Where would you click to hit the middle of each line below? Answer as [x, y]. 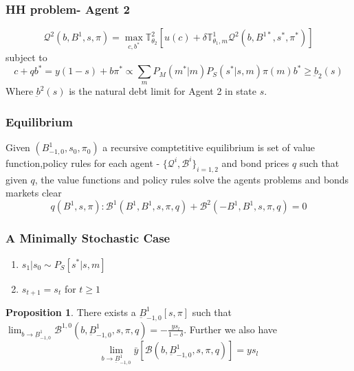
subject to [26, 57]
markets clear [34, 193]
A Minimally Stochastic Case [88, 238]
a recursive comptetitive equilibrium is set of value [209, 147]
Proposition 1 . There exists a [71, 312]
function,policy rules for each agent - [83, 162]
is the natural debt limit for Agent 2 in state [163, 91]
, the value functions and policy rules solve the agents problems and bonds [192, 179]
